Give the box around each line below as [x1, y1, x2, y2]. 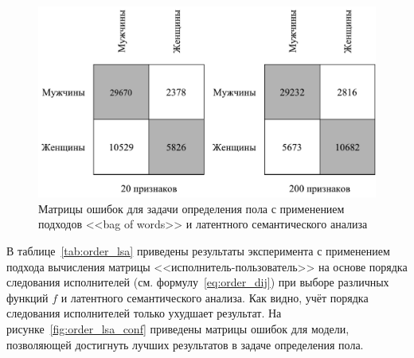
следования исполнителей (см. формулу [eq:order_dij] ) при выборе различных [6, 274, 389, 290]
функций [6, 289, 49, 305]
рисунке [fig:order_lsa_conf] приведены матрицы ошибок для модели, [6, 320, 350, 337]
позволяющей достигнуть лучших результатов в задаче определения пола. [6, 336, 364, 352]
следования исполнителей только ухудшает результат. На [6, 305, 282, 321]
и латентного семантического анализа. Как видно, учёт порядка [61, 289, 369, 305]
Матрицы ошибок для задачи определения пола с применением [38, 200, 345, 216]
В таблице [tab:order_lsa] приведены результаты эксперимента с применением [6, 242, 390, 259]
